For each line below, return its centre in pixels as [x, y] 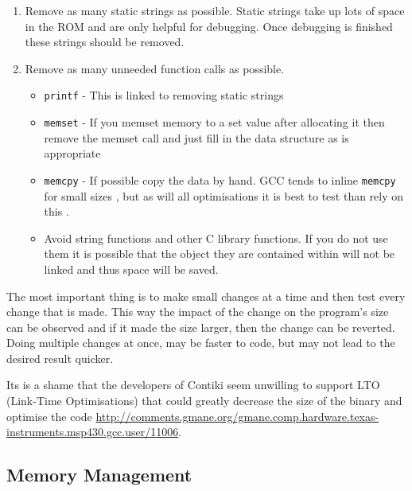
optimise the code [49, 416]
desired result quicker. [60, 358]
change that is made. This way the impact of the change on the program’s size [198, 312]
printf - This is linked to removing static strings [164, 95]
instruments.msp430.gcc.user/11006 [93, 432]
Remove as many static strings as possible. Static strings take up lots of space [215, 10]
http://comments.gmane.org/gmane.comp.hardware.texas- [237, 416]
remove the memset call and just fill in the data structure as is [196, 137]
